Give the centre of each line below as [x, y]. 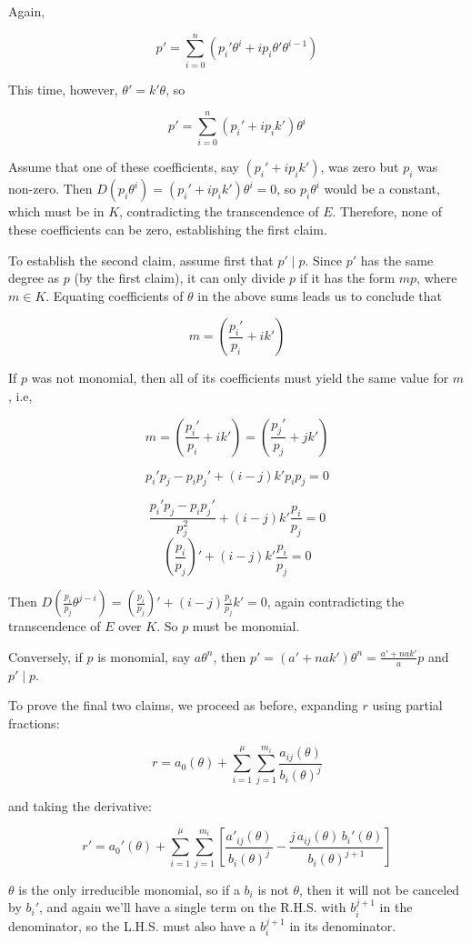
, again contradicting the [336, 602]
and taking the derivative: [80, 805]
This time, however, [63, 89]
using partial [407, 705]
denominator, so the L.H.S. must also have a [132, 925]
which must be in [56, 211]
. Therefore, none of [387, 211]
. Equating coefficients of [115, 295]
